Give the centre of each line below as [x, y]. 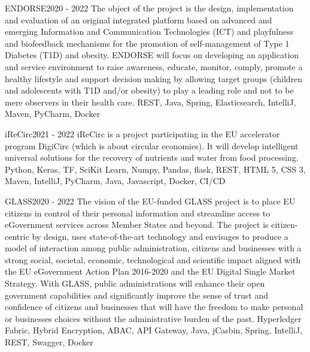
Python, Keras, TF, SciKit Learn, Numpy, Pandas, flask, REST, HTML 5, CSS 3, [155, 169]
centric [17, 236]
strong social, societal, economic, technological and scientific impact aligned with [153, 259]
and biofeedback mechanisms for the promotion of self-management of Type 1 [147, 43]
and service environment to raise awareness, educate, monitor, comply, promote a [154, 66]
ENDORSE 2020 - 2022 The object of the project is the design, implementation [149, 8]
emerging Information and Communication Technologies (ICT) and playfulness [149, 31]
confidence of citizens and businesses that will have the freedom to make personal [154, 307]
